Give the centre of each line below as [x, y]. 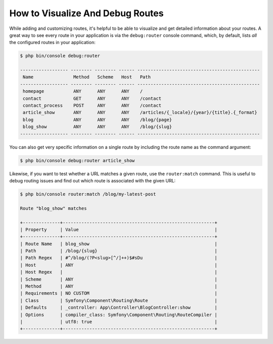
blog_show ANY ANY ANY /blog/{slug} [98, 127]
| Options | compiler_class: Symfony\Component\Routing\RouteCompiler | [119, 315]
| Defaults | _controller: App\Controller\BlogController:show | [119, 308]
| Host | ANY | [119, 265]
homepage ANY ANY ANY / [83, 91]
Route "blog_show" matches [53, 208]
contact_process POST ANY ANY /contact [92, 106]
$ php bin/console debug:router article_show [77, 160]
